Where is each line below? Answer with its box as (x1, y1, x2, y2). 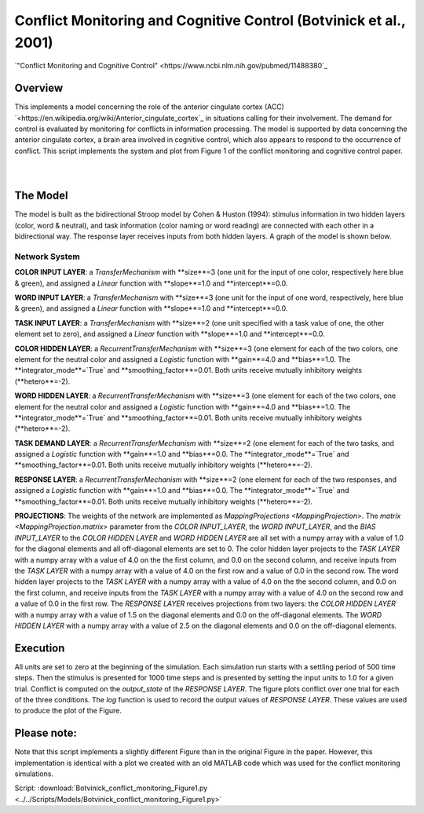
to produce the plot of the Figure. (14, 706, 122, 716)
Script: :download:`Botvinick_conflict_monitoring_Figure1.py (14, 783, 208, 793)
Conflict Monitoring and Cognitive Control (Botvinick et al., (14, 12, 406, 29)
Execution (14, 641, 65, 654)
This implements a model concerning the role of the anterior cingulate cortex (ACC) (14, 102, 284, 111)
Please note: (14, 727, 78, 740)
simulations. (14, 769, 54, 778)
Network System (14, 251, 80, 262)
